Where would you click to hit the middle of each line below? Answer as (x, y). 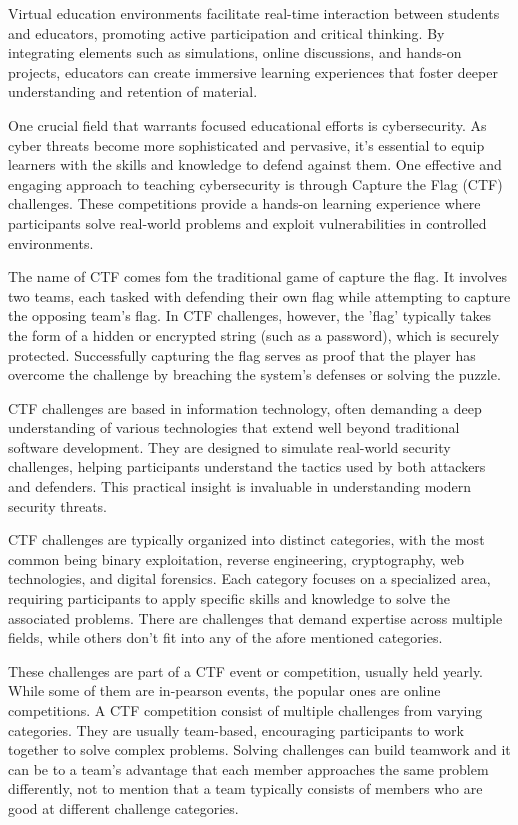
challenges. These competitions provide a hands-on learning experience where (244, 203)
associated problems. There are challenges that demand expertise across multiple (255, 617)
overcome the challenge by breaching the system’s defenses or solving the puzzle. (254, 374)
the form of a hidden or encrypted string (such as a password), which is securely (254, 334)
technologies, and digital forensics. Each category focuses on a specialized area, (249, 578)
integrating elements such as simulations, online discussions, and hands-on (235, 52)
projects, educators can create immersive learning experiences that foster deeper (253, 71)
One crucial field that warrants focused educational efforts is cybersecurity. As (247, 124)
